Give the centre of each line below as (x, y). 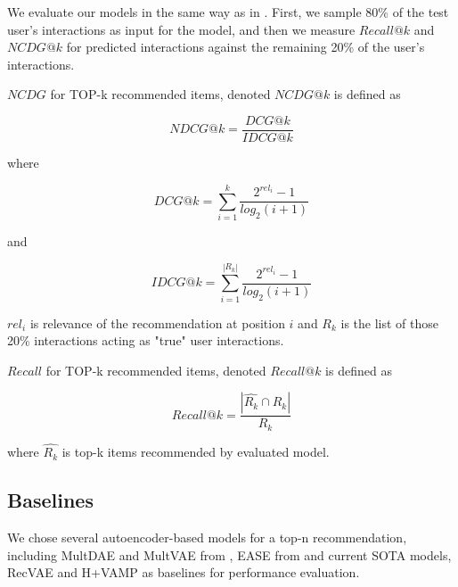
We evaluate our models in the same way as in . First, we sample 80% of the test (228, 12)
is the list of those (390, 322)
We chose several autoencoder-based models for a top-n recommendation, (207, 537)
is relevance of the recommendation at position (157, 322)
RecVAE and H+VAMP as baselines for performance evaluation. (184, 572)
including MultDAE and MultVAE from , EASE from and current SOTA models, (229, 554)
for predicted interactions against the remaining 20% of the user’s (245, 47)
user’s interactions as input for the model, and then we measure (181, 29)
